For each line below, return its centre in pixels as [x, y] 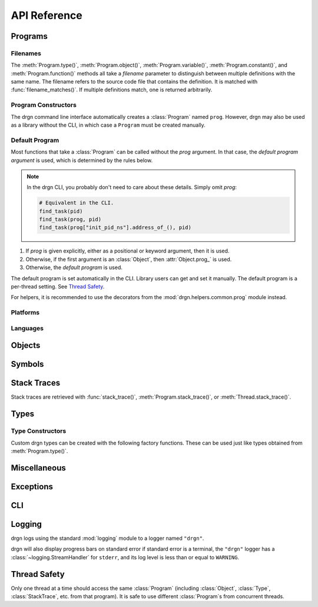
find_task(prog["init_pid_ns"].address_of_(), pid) [115, 228]
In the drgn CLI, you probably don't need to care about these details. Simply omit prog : [132, 187]
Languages [27, 328]
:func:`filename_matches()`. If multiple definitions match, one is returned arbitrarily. [112, 90]
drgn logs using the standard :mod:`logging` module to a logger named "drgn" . [107, 538]
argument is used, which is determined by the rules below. [82, 160]
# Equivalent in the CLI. [77, 203]
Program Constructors [44, 105]
